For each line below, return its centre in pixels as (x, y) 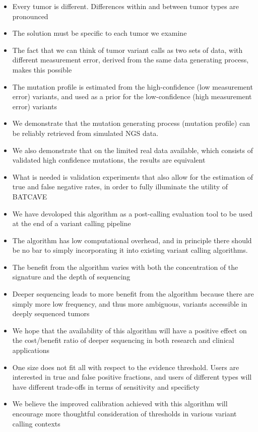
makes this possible (42, 69)
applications (31, 350)
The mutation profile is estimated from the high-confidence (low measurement (133, 86)
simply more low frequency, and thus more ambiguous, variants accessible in (130, 303)
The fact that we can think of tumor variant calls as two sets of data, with (127, 50)
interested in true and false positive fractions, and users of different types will (132, 377)
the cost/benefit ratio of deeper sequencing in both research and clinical (123, 340)
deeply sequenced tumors (51, 313)
